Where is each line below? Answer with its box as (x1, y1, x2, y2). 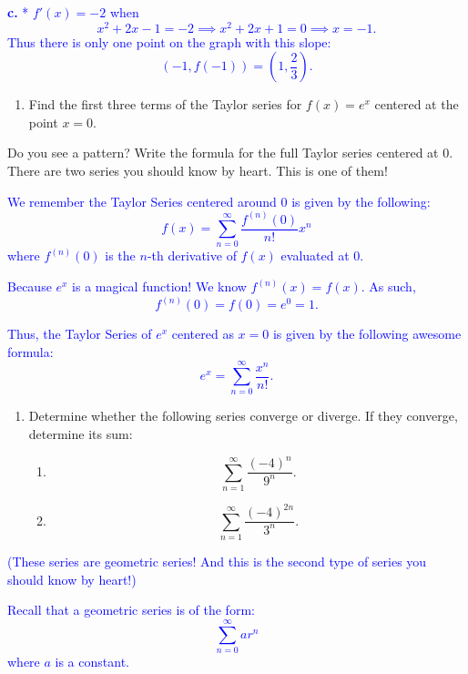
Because (7, 277, 52, 296)
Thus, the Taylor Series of (7, 324, 152, 343)
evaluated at (280, 246, 350, 265)
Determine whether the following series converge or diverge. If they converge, (28, 406, 458, 425)
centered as (171, 324, 234, 343)
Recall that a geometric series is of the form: (7, 600, 255, 619)
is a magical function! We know (72, 277, 247, 296)
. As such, (361, 277, 416, 296)
